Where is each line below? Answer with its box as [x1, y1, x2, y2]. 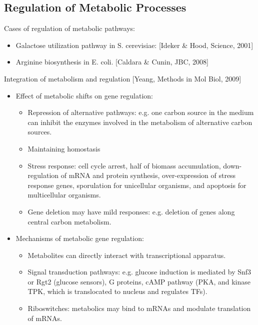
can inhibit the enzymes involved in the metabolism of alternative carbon [27, 116, 252, 127]
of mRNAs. [27, 312, 62, 323]
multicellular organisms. [27, 189, 101, 200]
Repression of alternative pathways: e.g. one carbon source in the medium [27, 107, 254, 117]
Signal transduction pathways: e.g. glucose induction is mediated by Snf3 [27, 266, 251, 277]
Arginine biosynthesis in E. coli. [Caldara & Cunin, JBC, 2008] [15, 56, 208, 67]
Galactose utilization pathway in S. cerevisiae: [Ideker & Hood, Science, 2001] [15, 39, 253, 50]
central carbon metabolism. [27, 216, 111, 226]
